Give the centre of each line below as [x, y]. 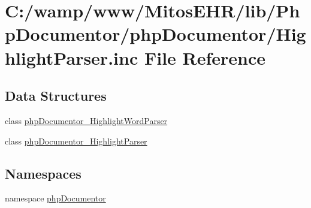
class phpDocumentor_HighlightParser [76, 141]
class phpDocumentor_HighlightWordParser [86, 120]
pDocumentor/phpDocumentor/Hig [155, 34]
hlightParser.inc [72, 57]
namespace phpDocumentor [55, 198]
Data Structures [56, 96]
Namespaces [43, 173]
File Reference [205, 57]
